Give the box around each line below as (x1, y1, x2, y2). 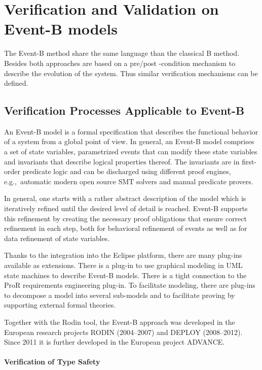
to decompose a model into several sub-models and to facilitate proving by (4, 289, 235, 300)
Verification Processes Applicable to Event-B (4, 103, 245, 118)
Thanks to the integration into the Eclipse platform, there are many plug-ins (4, 250, 242, 260)
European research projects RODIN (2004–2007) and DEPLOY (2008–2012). (4, 326, 243, 337)
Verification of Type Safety (4, 356, 100, 367)
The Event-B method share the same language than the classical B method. (4, 48, 240, 58)
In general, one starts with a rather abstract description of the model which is (4, 193, 246, 204)
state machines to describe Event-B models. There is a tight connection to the (4, 270, 247, 280)
